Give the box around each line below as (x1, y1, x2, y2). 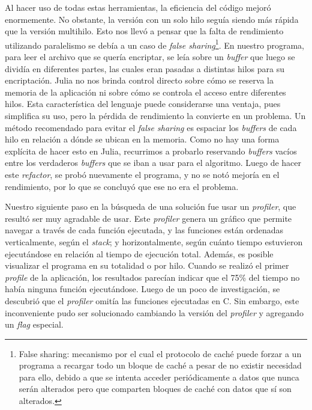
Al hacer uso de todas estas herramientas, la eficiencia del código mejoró (5, 1, 271, 13)
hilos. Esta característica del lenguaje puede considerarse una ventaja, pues (5, 97, 281, 110)
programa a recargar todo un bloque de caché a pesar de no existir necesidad (19, 359, 302, 372)
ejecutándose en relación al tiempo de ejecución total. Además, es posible (5, 247, 274, 260)
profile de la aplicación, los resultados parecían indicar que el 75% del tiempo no (5, 271, 300, 283)
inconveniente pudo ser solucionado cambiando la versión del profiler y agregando (5, 306, 304, 319)
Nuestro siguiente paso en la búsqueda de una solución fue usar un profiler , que (5, 200, 296, 213)
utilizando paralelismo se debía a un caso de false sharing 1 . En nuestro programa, (5, 37, 305, 51)
